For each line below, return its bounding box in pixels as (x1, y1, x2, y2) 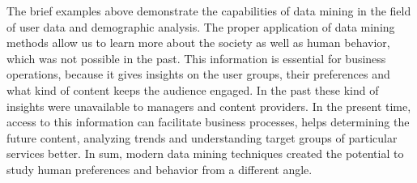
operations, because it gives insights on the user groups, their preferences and (6, 66, 390, 83)
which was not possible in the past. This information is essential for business (6, 49, 386, 66)
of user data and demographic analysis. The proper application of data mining (6, 18, 395, 35)
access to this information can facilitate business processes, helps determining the (6, 113, 410, 130)
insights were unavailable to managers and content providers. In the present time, (6, 97, 411, 114)
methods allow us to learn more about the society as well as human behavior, (6, 34, 390, 51)
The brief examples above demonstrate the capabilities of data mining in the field (6, 2, 411, 19)
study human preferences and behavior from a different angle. (6, 160, 313, 177)
